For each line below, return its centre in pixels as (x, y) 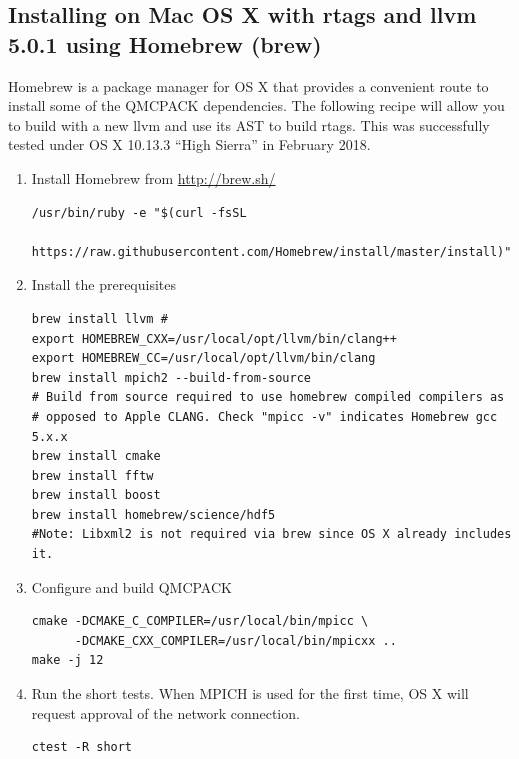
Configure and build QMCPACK (131, 586)
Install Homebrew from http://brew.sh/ (153, 177)
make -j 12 (67, 660)
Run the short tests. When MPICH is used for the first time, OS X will (250, 693)
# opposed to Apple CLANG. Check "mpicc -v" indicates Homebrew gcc (264, 416)
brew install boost (96, 495)
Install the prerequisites (103, 284)
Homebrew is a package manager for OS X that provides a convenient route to (248, 85)
